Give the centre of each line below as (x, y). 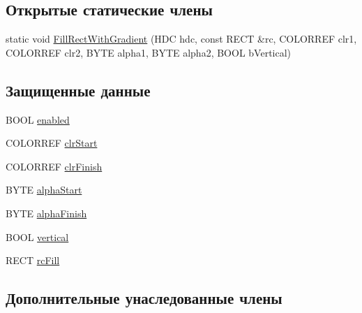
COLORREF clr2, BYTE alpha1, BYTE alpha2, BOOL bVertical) (149, 52)
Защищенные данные (78, 90)
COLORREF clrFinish (54, 166)
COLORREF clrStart (52, 143)
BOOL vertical (37, 236)
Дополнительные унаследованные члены (144, 298)
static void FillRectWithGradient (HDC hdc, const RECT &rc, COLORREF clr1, (181, 39)
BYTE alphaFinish (46, 213)
